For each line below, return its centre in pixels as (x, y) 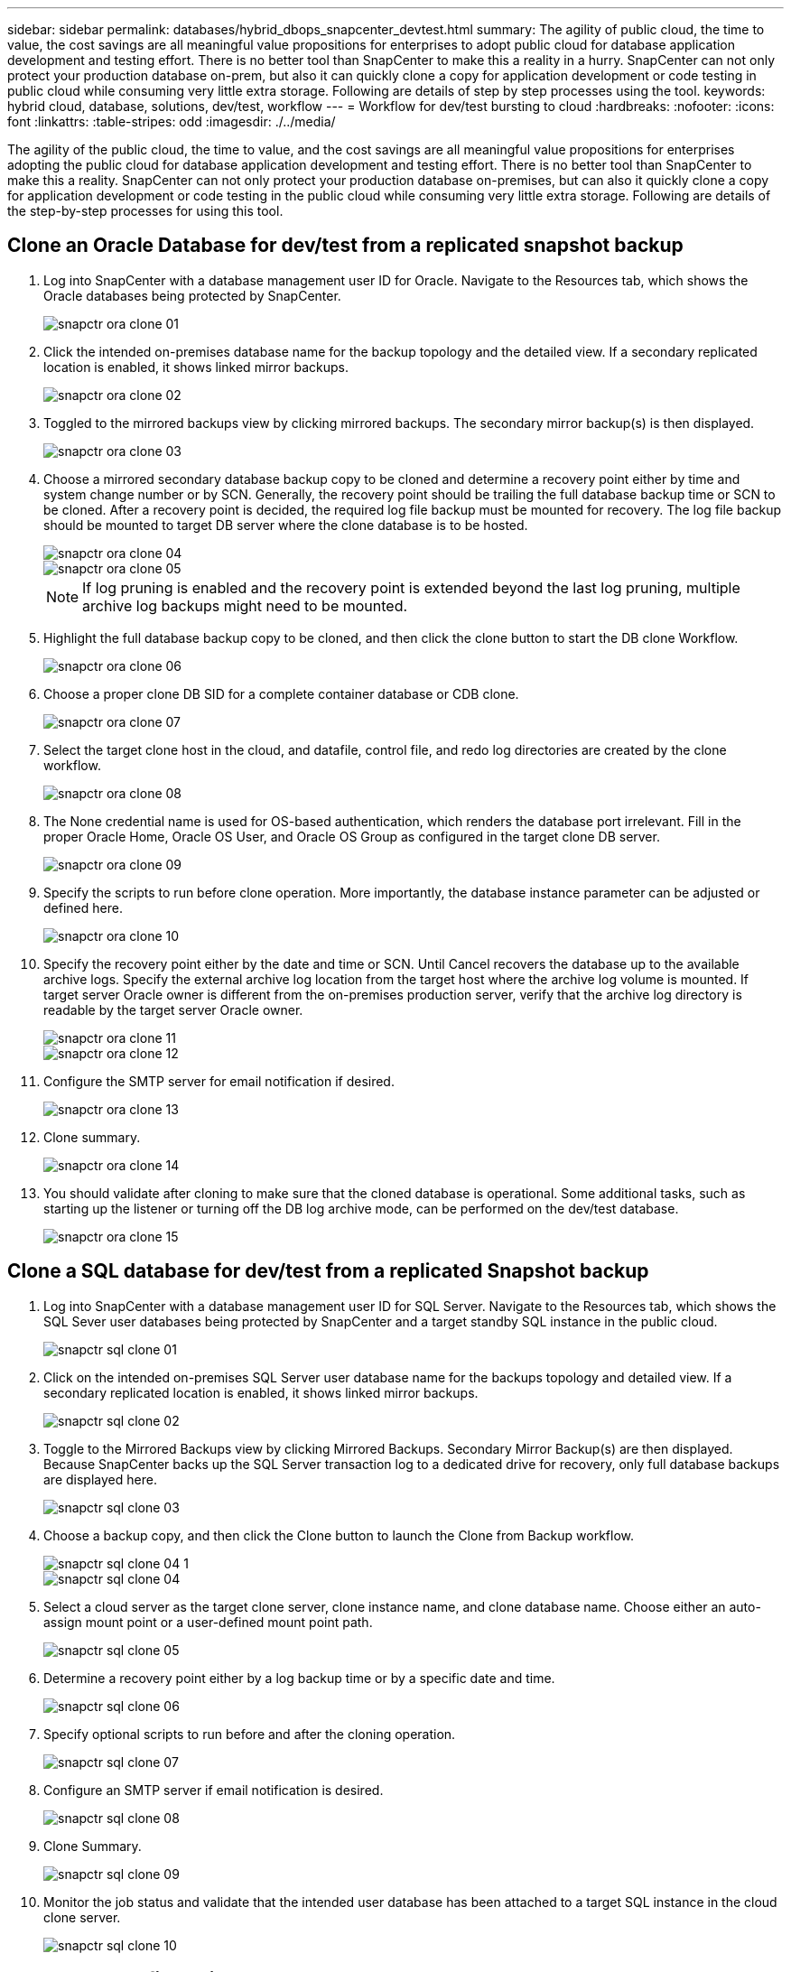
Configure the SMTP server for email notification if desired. (219, 1081)
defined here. (83, 907)
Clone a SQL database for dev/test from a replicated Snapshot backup (328, 1271)
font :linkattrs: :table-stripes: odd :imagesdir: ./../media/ (172, 121)
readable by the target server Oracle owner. (173, 1009)
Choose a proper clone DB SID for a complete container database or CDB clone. (281, 693)
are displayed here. (100, 1479)
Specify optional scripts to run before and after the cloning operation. (250, 1734)
